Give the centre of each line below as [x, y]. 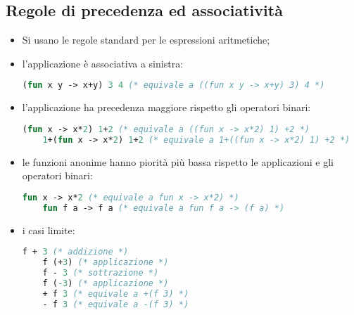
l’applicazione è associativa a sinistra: [103, 63]
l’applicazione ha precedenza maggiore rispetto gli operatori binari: [166, 107]
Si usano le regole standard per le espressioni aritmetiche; [146, 40]
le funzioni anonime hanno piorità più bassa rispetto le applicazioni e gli [178, 161]
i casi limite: [49, 230]
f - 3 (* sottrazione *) [101, 272]
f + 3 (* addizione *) [75, 252]
